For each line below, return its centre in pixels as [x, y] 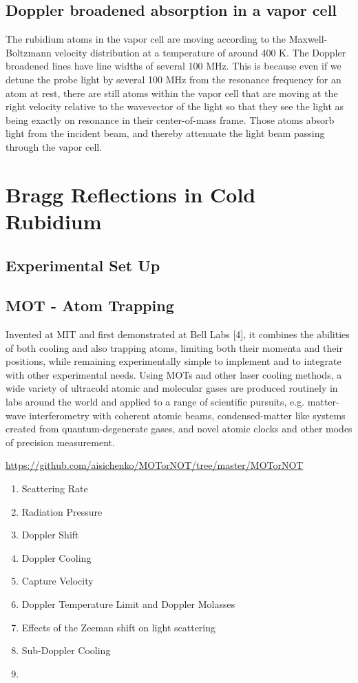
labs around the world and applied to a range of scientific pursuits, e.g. [155, 402]
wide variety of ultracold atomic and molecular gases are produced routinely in [172, 388]
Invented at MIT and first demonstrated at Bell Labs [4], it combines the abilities [178, 334]
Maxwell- [308, 39]
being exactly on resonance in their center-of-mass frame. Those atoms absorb [170, 119]
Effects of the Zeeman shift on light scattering [119, 627]
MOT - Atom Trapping [90, 305]
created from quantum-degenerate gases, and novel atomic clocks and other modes [179, 429]
